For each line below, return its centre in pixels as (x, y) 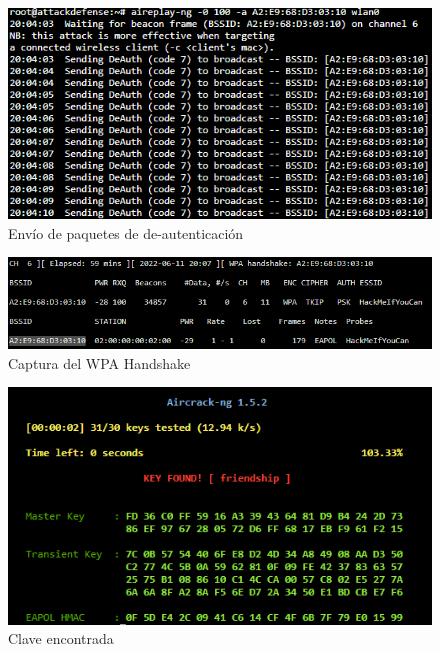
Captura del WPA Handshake (99, 362)
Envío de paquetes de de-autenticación (126, 232)
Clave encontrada (61, 638)
